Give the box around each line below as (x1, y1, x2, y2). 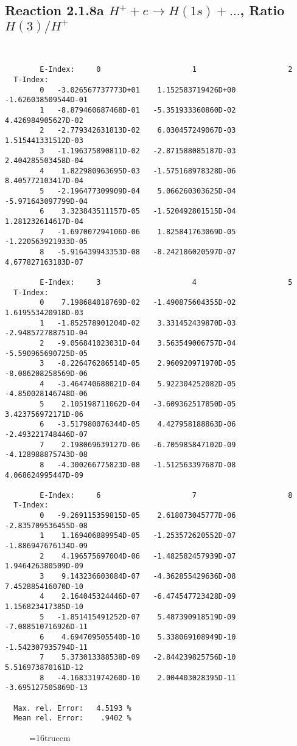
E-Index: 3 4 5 (40, 278, 293, 287)
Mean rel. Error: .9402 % (13, 714, 131, 723)
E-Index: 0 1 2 (40, 65, 293, 74)
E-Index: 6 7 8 (40, 490, 293, 500)
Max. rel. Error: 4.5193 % (13, 703, 131, 713)
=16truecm (29, 731, 71, 744)
